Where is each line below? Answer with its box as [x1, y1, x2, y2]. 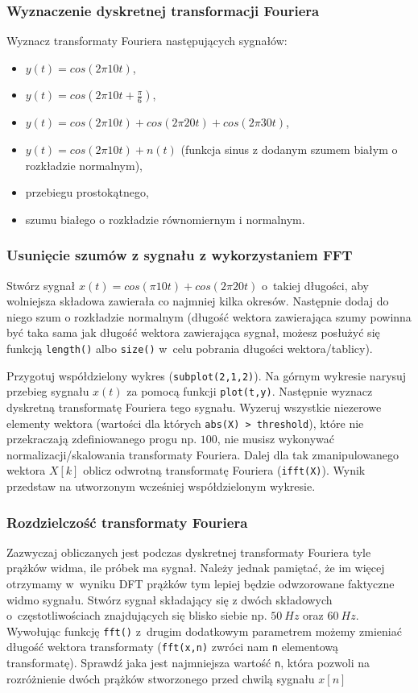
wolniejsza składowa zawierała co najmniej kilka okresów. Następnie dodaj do [6, 293, 389, 309]
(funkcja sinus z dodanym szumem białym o [180, 141, 398, 157]
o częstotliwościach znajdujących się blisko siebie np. [6, 607, 267, 624]
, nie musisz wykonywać [217, 430, 335, 447]
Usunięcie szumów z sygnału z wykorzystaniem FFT [6, 245, 353, 265]
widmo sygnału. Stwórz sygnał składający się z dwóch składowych [6, 591, 333, 608]
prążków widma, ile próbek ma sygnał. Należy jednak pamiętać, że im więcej [6, 559, 385, 576]
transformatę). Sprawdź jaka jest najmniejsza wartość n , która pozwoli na [6, 654, 370, 671]
